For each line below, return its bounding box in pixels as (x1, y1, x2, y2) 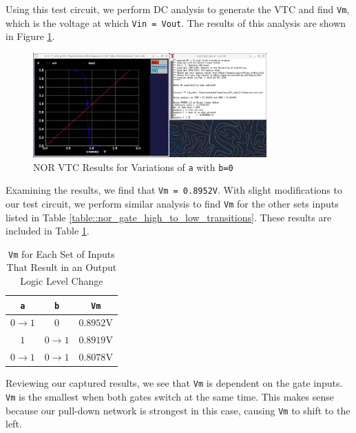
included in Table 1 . (6, 223, 90, 238)
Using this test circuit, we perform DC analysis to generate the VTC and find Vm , (6, 2, 350, 16)
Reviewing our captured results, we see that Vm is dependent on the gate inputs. (6, 376, 343, 390)
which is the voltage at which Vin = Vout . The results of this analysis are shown (6, 15, 346, 30)
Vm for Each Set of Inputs (8, 246, 115, 261)
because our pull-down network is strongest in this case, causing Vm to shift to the (6, 403, 350, 417)
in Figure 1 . (6, 29, 55, 43)
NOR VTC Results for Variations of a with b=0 (33, 159, 233, 174)
